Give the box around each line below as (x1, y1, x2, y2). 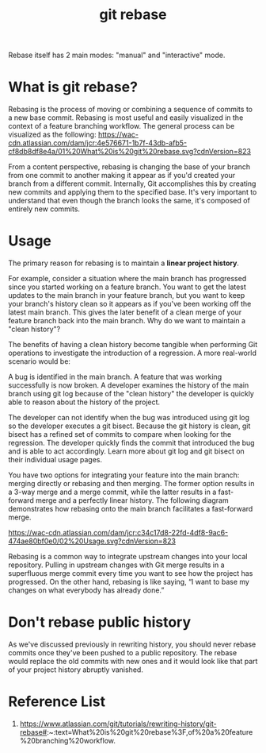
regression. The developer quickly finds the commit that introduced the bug (8, 438, 255, 448)
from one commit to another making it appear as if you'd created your (8, 171, 236, 180)
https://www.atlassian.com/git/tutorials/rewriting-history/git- (19, 719, 217, 728)
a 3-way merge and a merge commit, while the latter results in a (8, 487, 217, 497)
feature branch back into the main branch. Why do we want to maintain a (8, 316, 246, 326)
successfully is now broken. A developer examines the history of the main (8, 380, 249, 390)
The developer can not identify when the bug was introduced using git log (8, 413, 250, 423)
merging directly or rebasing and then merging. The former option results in (8, 479, 255, 488)
